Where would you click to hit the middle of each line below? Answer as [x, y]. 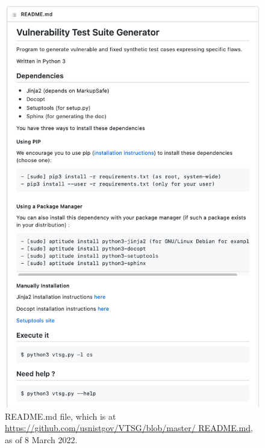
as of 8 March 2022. [41, 439]
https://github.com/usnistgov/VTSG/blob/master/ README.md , [129, 428]
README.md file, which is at [61, 416]
